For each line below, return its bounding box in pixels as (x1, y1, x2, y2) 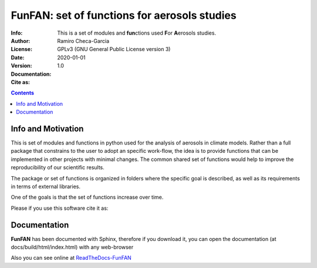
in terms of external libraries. (11, 183, 80, 190)
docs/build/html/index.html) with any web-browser (11, 244, 134, 250)
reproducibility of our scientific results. (11, 164, 105, 171)
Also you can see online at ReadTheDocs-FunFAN (11, 254, 131, 262)
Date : (11, 53, 25, 61)
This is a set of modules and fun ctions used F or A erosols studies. (57, 29, 217, 36)
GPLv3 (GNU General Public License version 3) (57, 46, 171, 53)
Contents (11, 89, 35, 96)
